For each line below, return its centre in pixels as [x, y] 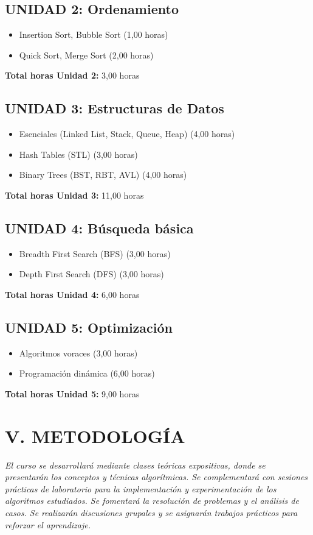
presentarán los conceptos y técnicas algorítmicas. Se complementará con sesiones [156, 477]
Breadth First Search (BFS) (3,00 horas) [95, 253]
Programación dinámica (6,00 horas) [87, 373]
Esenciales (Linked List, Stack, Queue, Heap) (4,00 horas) [127, 134]
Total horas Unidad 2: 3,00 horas [72, 75]
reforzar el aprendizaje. [48, 524]
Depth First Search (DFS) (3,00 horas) [91, 274]
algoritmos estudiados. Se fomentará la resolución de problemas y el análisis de [152, 501]
